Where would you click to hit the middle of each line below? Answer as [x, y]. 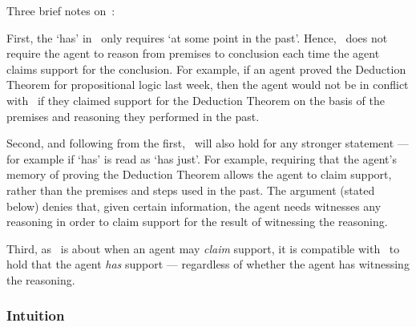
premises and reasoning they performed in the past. [133, 116]
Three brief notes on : [61, 10]
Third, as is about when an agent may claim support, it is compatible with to [203, 248]
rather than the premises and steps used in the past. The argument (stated [191, 190]
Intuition [36, 315]
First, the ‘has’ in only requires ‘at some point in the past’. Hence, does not [197, 37]
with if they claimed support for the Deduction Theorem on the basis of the [196, 100]
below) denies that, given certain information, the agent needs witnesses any [194, 206]
